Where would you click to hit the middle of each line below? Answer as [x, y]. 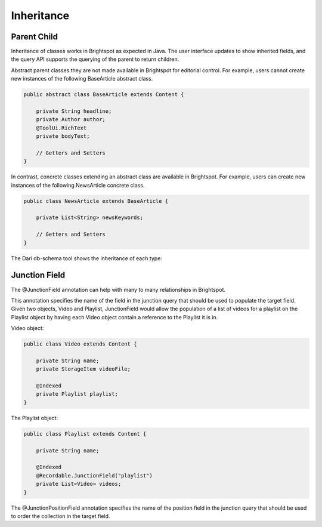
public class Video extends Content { [80, 344]
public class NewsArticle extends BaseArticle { [96, 201]
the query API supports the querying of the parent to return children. [95, 59]
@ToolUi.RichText [61, 128]
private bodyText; [63, 136]
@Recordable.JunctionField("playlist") [95, 475]
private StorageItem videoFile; [83, 369]
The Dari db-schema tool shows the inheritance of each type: [86, 258]
